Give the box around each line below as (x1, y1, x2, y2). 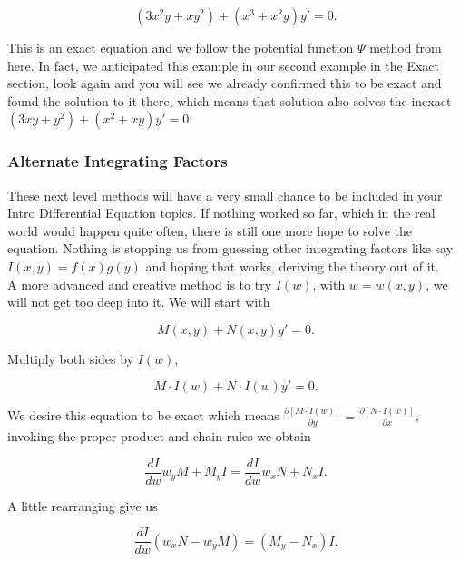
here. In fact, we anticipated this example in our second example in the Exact (7, 55, 440, 74)
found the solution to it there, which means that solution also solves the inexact (7, 91, 452, 110)
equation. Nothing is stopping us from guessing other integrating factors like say (7, 239, 454, 258)
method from (369, 38, 442, 56)
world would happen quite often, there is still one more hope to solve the (7, 221, 413, 240)
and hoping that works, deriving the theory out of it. (145, 256, 439, 275)
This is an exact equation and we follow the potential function (7, 38, 354, 56)
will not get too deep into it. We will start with (7, 292, 270, 311)
